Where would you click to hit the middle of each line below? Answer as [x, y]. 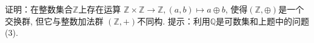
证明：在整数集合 [39, 9]
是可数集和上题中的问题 [263, 21]
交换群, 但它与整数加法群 [54, 21]
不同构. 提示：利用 [174, 21]
